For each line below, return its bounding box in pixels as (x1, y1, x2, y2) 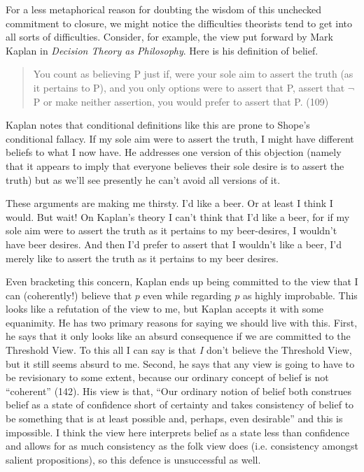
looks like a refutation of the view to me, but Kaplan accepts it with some (6, 301, 324, 316)
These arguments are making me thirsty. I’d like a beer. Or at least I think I (6, 196, 333, 210)
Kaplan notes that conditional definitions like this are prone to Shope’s (6, 117, 310, 132)
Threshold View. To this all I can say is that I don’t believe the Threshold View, (6, 343, 352, 357)
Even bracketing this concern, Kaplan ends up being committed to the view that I (6, 274, 358, 289)
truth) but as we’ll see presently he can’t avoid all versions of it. (6, 172, 281, 187)
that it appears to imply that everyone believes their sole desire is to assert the (6, 158, 344, 173)
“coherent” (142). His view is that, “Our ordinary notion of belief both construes (6, 383, 352, 398)
